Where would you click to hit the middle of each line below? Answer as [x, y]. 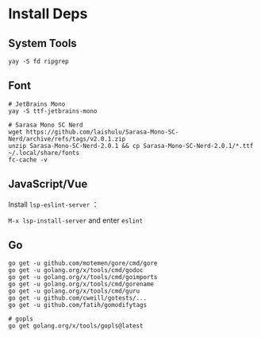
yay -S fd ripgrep [38, 61]
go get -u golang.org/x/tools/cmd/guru [74, 291]
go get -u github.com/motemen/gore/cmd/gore [83, 263]
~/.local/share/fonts [44, 153]
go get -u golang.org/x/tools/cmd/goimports [83, 278]
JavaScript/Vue [48, 184]
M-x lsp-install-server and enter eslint [76, 220]
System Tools [42, 43]
